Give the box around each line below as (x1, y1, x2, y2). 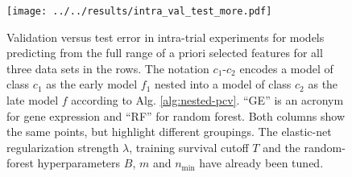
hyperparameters (37, 154, 121, 171)
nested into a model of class (155, 76, 292, 93)
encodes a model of (239, 60, 333, 76)
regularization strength (6, 138, 119, 155)
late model (6, 92, 59, 109)
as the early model (46, 76, 138, 93)
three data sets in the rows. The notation (6, 60, 209, 76)
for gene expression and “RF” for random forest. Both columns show (6, 107, 345, 124)
